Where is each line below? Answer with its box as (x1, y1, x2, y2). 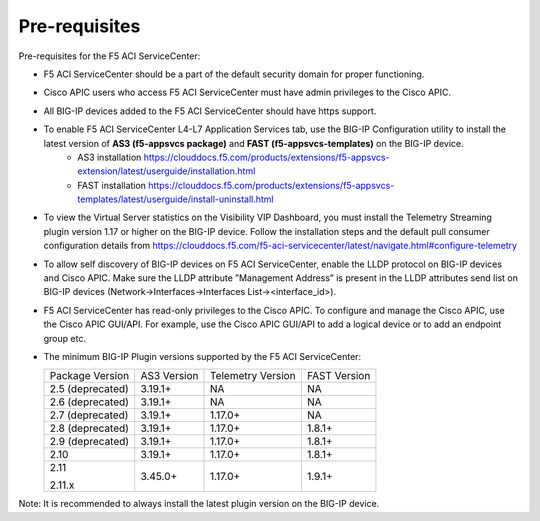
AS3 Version (140, 369, 199, 383)
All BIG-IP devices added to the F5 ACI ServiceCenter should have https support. (43, 105, 377, 117)
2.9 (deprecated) (49, 435, 130, 449)
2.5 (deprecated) (49, 382, 129, 396)
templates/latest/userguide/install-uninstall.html (77, 193, 274, 205)
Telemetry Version (210, 369, 296, 383)
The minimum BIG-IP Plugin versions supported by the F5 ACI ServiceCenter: (43, 350, 362, 362)
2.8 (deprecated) (49, 421, 130, 435)
